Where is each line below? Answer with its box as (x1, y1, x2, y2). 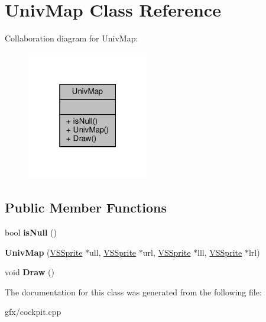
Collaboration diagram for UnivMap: (5, 32, 138, 44)
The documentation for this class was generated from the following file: (5, 285, 262, 298)
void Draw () (5, 266, 54, 278)
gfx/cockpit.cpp (5, 305, 61, 318)
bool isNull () (5, 226, 57, 238)
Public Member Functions (5, 198, 167, 217)
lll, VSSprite (197, 246, 242, 258)
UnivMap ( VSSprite (5, 246, 83, 258)
